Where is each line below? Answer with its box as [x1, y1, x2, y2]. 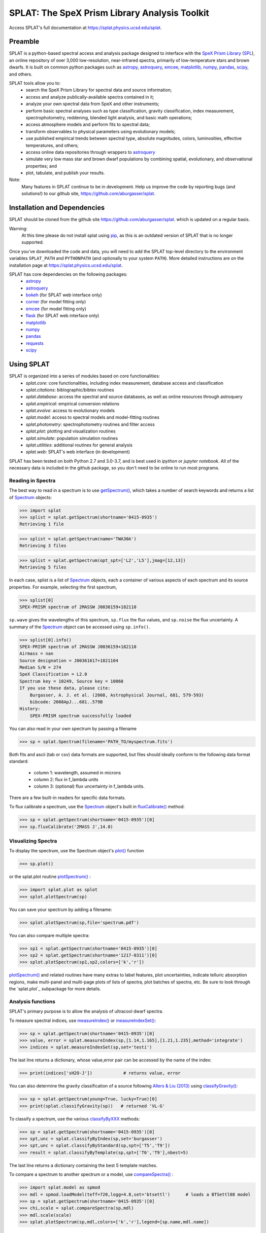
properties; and [26, 163, 57, 169]
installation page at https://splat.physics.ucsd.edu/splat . [9, 262, 123, 268]
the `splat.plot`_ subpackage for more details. [9, 986, 101, 992]
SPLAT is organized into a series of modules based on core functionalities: [9, 373, 160, 379]
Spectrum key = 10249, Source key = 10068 [19, 678, 124, 684]
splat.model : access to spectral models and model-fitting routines [26, 414, 160, 420]
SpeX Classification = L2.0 [19, 671, 87, 677]
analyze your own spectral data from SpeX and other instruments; [26, 101, 160, 107]
